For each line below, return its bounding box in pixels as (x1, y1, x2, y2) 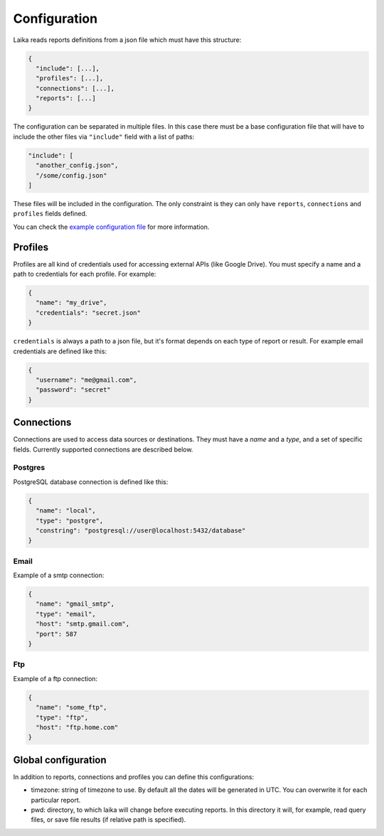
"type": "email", (36, 610, 96, 618)
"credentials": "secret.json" (36, 309, 142, 316)
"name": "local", (36, 507, 96, 515)
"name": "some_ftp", (36, 704, 107, 712)
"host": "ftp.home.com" (36, 723, 119, 731)
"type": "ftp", (36, 713, 89, 722)
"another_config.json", (36, 161, 119, 170)
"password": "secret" (36, 386, 112, 394)
